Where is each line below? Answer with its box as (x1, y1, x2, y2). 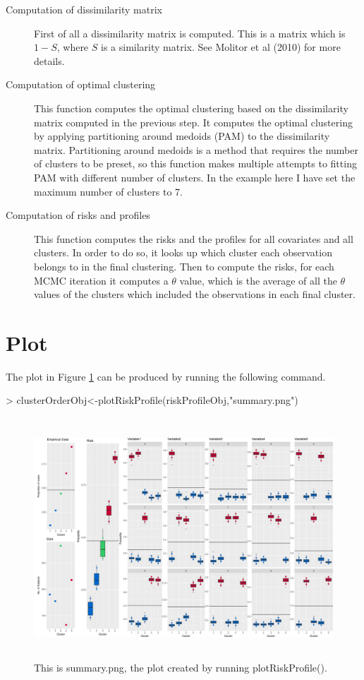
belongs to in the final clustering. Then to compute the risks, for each (34, 258, 334, 273)
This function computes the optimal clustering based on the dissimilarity (34, 100, 348, 115)
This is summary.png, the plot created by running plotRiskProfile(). (34, 660, 327, 674)
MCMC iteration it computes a (34, 273, 169, 287)
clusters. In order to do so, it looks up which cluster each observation (34, 245, 332, 260)
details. (34, 53, 65, 68)
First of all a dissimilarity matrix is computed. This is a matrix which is (34, 25, 346, 40)
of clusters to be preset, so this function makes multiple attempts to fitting (34, 156, 357, 171)
